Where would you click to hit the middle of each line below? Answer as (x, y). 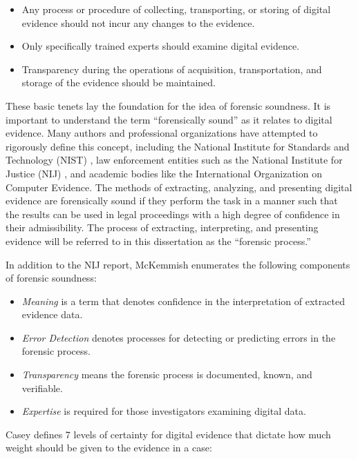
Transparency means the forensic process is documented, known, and (167, 374)
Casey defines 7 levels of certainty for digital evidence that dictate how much (168, 434)
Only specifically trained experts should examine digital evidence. (161, 46)
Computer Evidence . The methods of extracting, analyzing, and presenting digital (179, 187)
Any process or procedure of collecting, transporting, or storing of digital (176, 9)
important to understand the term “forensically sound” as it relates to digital (169, 119)
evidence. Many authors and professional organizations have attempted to (162, 133)
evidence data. (52, 314)
